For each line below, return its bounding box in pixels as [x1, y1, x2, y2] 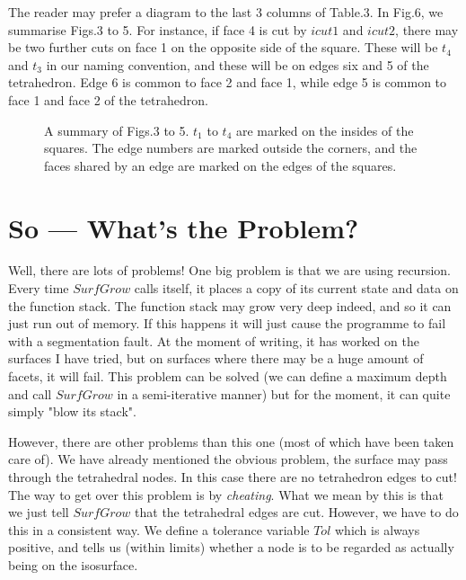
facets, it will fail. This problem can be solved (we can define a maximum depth [8, 367, 447, 386]
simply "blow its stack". [8, 402, 136, 421]
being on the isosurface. [8, 555, 138, 574]
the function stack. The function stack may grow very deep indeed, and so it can [8, 296, 452, 315]
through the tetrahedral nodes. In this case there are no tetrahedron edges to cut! [8, 468, 457, 486]
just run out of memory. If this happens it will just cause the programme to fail [8, 314, 446, 333]
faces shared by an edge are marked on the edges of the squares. [44, 156, 397, 174]
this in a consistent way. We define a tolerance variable [8, 520, 310, 539]
